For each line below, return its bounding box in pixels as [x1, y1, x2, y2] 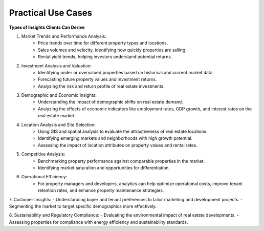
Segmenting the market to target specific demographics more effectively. [9, 203, 157, 209]
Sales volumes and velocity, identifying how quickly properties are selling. [38, 47, 187, 53]
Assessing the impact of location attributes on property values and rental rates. [38, 142, 198, 148]
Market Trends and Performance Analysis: [21, 33, 107, 39]
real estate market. [38, 113, 76, 119]
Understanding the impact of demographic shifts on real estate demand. [38, 99, 183, 105]
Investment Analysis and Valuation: [21, 63, 92, 68]
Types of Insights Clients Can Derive [9, 24, 85, 30]
